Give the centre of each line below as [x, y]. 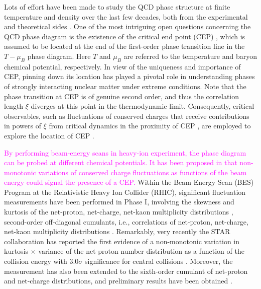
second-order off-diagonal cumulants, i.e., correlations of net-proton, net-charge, [126, 221]
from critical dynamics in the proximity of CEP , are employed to [150, 126]
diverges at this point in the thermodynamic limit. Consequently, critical [143, 106]
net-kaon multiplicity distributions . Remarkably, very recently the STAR [117, 231]
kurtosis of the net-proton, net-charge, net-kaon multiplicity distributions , [119, 212]
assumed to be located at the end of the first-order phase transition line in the [124, 46]
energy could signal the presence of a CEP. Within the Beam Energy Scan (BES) [129, 182]
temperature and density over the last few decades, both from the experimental [126, 16]
